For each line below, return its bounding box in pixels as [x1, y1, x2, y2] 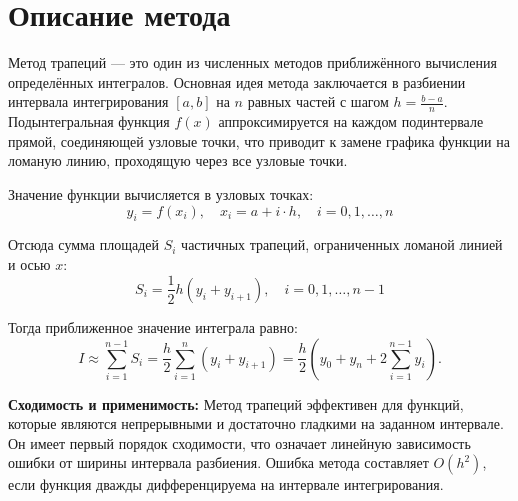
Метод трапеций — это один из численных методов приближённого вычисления [8, 52, 497, 73]
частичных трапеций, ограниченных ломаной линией [181, 234, 503, 255]
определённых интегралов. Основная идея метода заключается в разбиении [8, 71, 466, 92]
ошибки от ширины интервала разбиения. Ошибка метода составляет [8, 452, 429, 473]
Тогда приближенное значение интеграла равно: [8, 316, 298, 337]
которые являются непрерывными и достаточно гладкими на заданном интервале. [8, 413, 504, 434]
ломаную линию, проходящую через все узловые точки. [8, 150, 348, 171]
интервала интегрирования [8, 91, 169, 112]
